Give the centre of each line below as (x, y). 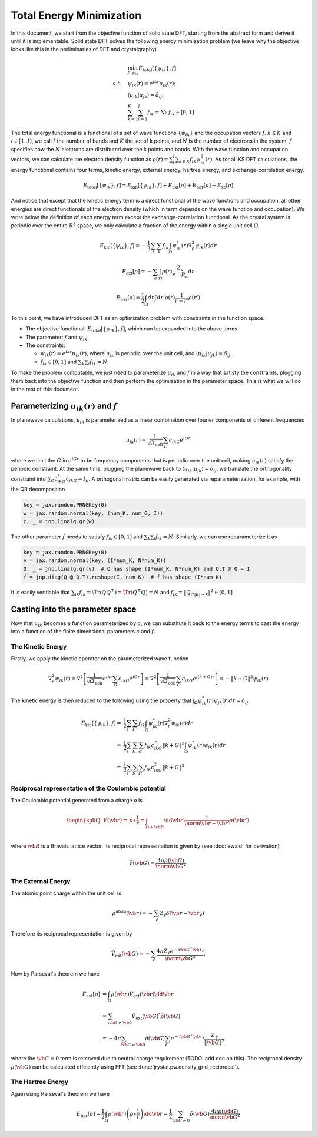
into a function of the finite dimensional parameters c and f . (83, 632)
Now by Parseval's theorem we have (55, 974)
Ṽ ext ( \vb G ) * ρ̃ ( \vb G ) (156, 1016)
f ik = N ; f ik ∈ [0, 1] (171, 113)
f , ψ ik (133, 73)
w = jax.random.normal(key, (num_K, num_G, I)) (93, 513)
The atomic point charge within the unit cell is (66, 893)
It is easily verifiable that (40, 593)
